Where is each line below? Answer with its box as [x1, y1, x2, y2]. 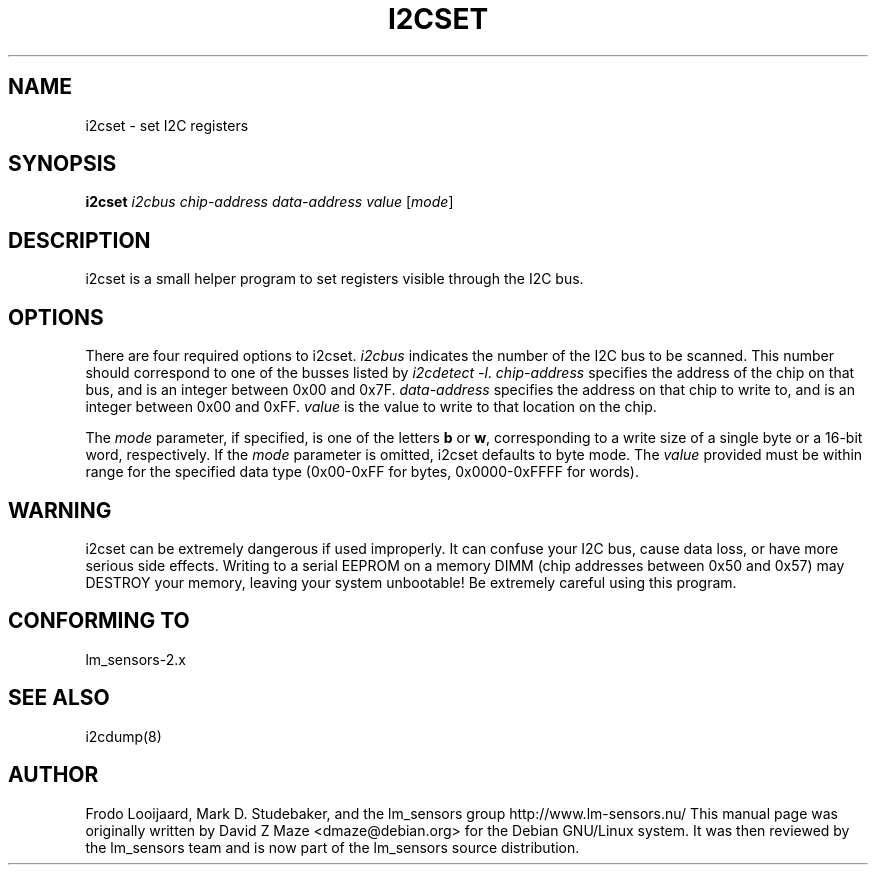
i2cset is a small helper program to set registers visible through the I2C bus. [85, 270, 584, 288]
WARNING [8, 497, 112, 523]
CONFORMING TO [8, 608, 190, 634]
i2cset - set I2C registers [85, 116, 249, 134]
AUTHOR [8, 762, 99, 788]
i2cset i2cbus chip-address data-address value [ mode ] [85, 193, 454, 211]
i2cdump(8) [85, 727, 162, 745]
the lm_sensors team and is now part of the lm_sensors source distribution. [85, 838, 580, 856]
